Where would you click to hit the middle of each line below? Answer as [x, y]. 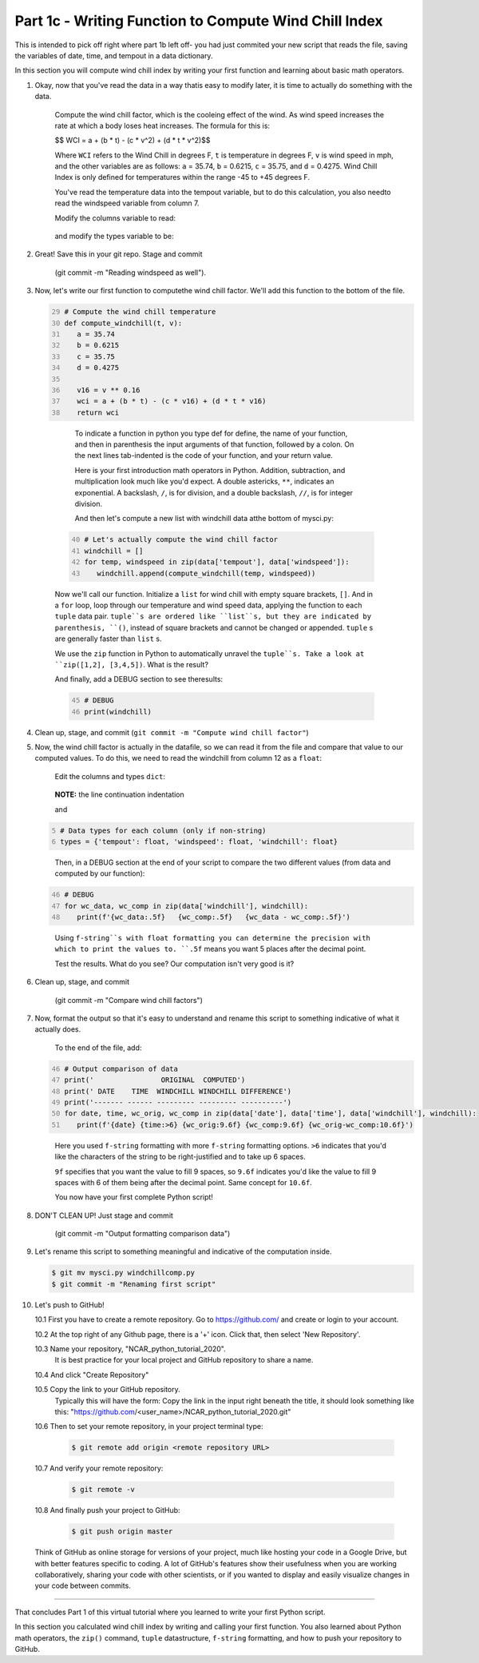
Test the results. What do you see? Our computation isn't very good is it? [174, 964]
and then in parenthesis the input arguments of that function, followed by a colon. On [214, 444]
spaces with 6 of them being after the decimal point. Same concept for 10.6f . [184, 1182]
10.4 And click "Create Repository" [92, 1375]
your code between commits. [83, 1585]
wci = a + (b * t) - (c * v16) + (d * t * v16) [172, 401]
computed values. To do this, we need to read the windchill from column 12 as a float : [178, 758]
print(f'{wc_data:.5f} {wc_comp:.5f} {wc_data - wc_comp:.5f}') [214, 917]
